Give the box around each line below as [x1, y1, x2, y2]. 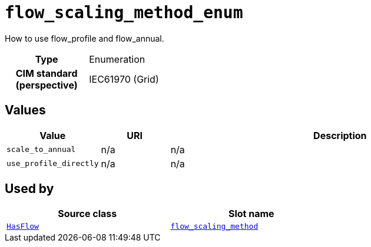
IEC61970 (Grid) [89, 73, 159, 85]
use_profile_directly [6, 159, 99, 168]
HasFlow [6, 222, 39, 231]
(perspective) [15, 79, 78, 91]
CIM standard [15, 67, 78, 79]
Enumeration [89, 53, 145, 65]
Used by [5, 181, 54, 197]
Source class [58, 208, 117, 220]
